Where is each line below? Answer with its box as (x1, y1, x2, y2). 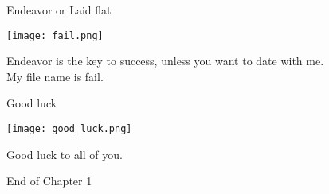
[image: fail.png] (6, 29, 104, 41)
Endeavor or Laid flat (6, 2, 112, 17)
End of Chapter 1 (6, 173, 92, 189)
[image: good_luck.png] (6, 123, 132, 135)
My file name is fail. (6, 68, 104, 84)
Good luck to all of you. (6, 145, 123, 162)
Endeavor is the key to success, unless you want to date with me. (6, 52, 324, 69)
